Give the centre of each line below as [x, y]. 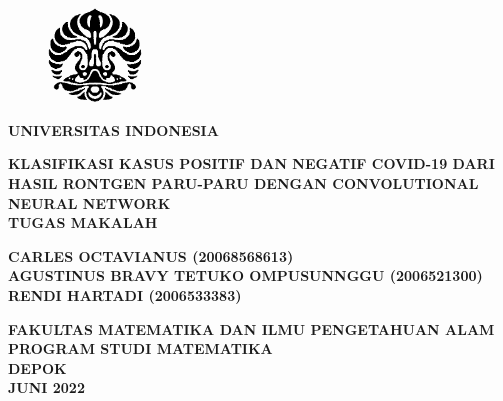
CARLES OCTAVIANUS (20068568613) [151, 255]
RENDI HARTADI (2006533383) [125, 294]
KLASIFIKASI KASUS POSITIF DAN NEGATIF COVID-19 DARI [251, 163]
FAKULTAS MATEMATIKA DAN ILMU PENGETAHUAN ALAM [251, 328]
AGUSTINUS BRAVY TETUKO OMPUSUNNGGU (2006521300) [245, 275]
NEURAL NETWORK [89, 202]
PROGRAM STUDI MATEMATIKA [140, 348]
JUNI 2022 [46, 387]
